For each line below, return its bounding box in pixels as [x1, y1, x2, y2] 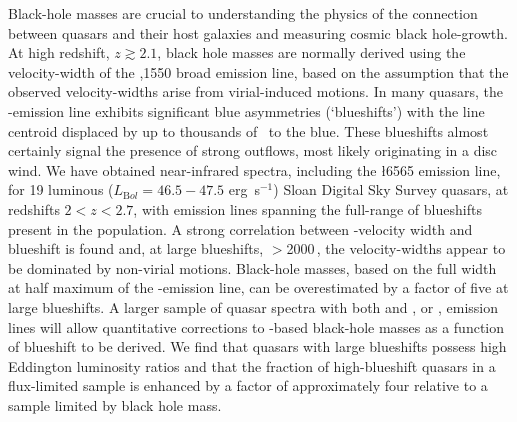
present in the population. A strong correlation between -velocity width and [8, 218, 473, 239]
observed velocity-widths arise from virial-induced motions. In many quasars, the [8, 81, 503, 102]
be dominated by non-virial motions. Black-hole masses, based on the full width [8, 257, 497, 278]
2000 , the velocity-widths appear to [286, 238, 506, 259]
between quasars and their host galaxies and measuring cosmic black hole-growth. [8, 22, 508, 43]
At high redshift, [8, 42, 110, 63]
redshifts [8, 198, 60, 219]
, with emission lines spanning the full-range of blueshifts [133, 198, 482, 219]
